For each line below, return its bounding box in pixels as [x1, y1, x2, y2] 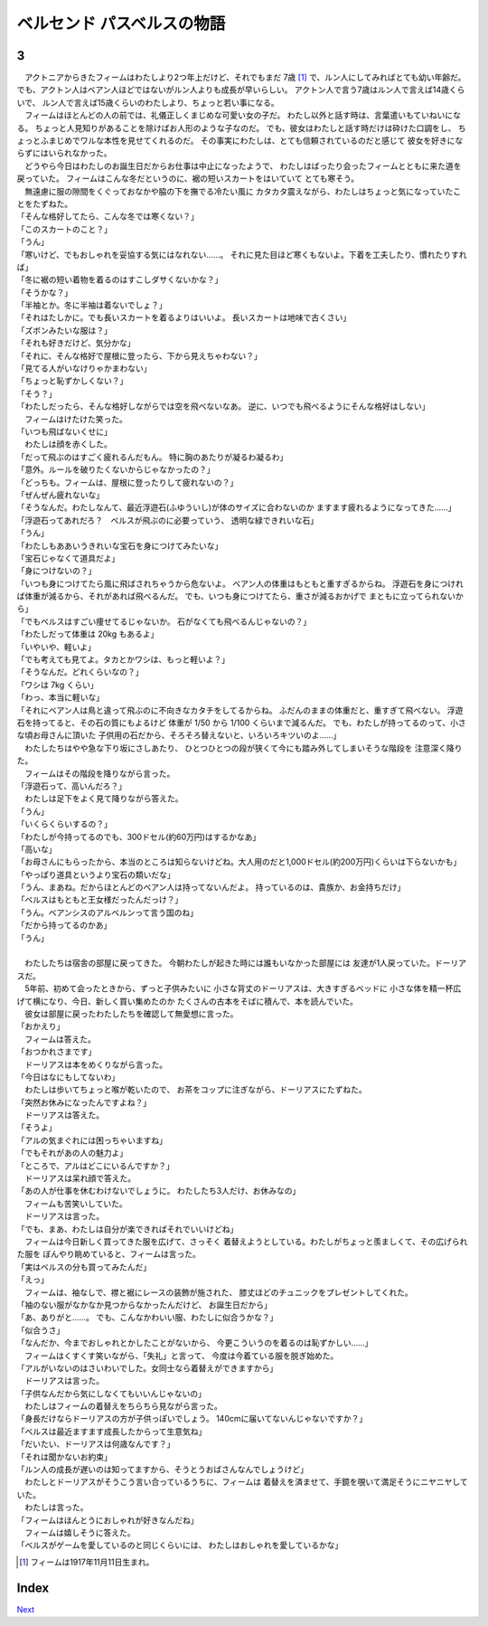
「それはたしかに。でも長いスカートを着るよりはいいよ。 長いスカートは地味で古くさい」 [16, 312, 352, 323]
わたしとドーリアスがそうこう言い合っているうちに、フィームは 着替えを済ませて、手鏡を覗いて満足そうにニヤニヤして [23, 1477, 469, 1488]
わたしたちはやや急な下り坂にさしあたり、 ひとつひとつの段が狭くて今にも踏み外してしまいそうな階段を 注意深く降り [23, 742, 463, 753]
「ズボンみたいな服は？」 [16, 325, 112, 336]
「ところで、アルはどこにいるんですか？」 [16, 1160, 175, 1171]
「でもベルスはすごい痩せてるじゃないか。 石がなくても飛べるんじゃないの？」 [16, 616, 312, 627]
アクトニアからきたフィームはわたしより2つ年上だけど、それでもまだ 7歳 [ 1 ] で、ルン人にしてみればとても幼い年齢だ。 [23, 72, 466, 83]
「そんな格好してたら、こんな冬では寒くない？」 [16, 211, 199, 222]
